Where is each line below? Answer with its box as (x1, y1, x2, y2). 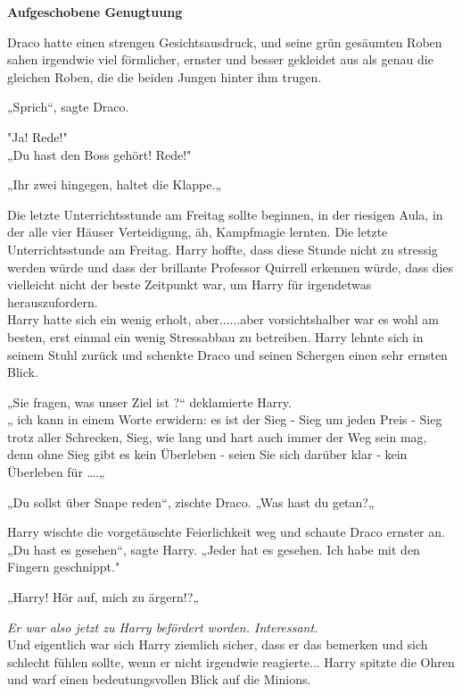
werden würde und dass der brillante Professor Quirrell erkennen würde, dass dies (7, 257, 454, 276)
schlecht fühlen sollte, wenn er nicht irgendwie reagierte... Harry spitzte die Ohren (7, 652, 455, 671)
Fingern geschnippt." (7, 557, 120, 576)
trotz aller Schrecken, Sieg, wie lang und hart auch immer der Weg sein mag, (7, 427, 427, 446)
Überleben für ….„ (7, 463, 105, 481)
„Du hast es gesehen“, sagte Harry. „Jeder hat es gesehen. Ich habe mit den (7, 539, 420, 558)
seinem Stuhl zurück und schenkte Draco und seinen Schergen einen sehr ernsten (7, 345, 448, 364)
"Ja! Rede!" (7, 127, 68, 146)
